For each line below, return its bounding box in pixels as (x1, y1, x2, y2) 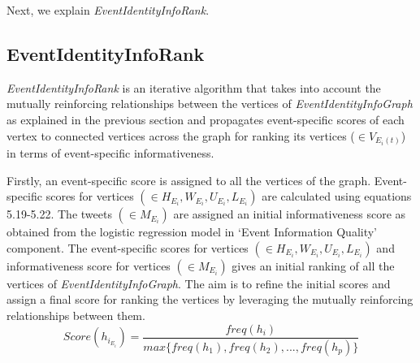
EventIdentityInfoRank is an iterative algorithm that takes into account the (6, 79, 381, 96)
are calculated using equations (262, 188, 412, 205)
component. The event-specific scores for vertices (6, 239, 249, 256)
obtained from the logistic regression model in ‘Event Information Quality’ (6, 223, 378, 240)
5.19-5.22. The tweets (6, 205, 112, 223)
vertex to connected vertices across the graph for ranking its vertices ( (6, 127, 355, 144)
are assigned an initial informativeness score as (173, 205, 406, 223)
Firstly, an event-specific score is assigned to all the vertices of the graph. (6, 171, 371, 188)
